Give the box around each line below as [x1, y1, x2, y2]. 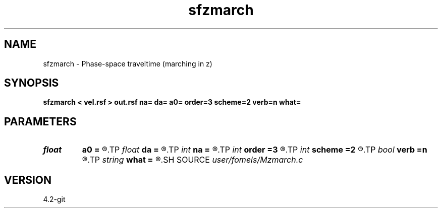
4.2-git [43, 195, 66, 204]
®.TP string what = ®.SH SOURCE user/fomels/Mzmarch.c [82, 155, 303, 165]
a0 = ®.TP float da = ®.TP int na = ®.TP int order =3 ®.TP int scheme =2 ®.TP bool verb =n [82, 145, 427, 155]
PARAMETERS [4, 115, 77, 128]
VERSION [4, 173, 52, 186]
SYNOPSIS [4, 77, 59, 90]
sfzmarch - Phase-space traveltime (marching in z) [43, 59, 212, 68]
